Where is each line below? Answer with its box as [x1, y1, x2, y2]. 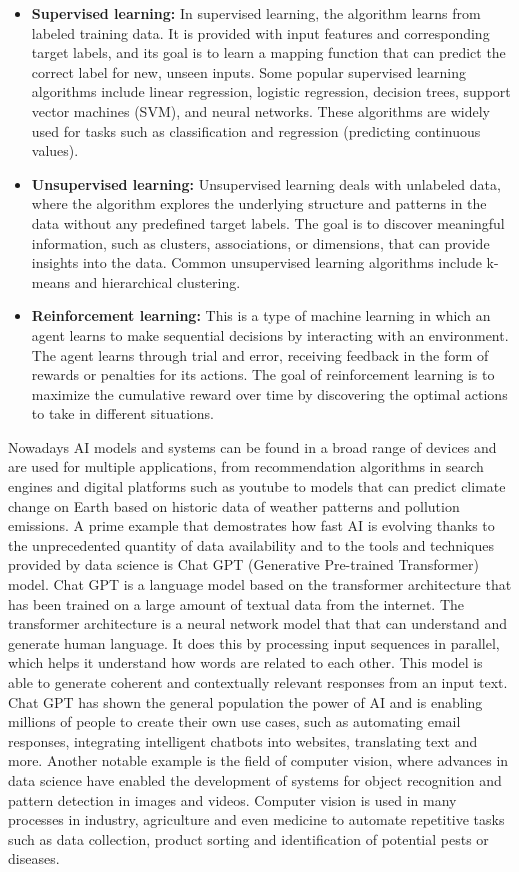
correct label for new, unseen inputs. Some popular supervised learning [31, 61, 466, 82]
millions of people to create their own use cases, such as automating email [8, 711, 461, 732]
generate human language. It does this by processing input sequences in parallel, [8, 632, 500, 653]
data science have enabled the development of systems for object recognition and [8, 769, 502, 790]
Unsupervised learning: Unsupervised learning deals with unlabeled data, [31, 173, 501, 194]
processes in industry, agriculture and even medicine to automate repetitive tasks [8, 809, 505, 830]
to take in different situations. [31, 403, 214, 424]
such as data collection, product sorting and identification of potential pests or [8, 828, 489, 849]
